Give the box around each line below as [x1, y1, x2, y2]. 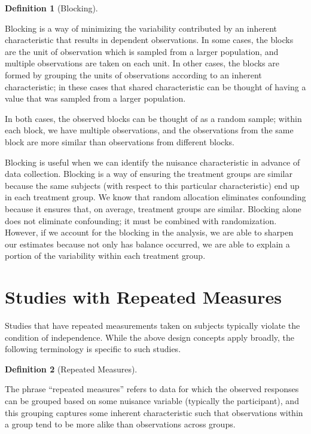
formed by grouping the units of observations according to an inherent [5, 68, 262, 81]
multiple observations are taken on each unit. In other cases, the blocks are [5, 57, 280, 69]
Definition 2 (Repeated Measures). [5, 362, 138, 375]
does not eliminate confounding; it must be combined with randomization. [5, 214, 277, 227]
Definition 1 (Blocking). [5, 2, 98, 14]
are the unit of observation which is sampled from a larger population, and [5, 45, 279, 57]
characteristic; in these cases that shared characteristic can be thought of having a [5, 80, 306, 93]
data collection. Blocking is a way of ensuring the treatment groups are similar [5, 167, 292, 180]
